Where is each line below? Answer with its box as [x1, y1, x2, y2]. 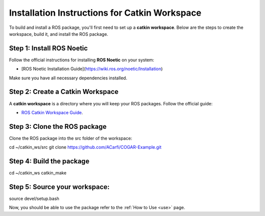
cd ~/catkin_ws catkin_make [9, 170, 67, 176]
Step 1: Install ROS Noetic [9, 44, 88, 52]
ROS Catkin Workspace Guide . [21, 109, 83, 115]
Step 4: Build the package [9, 157, 90, 166]
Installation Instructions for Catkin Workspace [9, 7, 202, 18]
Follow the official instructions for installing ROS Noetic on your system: [9, 57, 155, 63]
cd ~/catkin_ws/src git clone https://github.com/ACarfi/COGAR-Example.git [9, 144, 162, 150]
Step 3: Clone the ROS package [9, 122, 107, 131]
